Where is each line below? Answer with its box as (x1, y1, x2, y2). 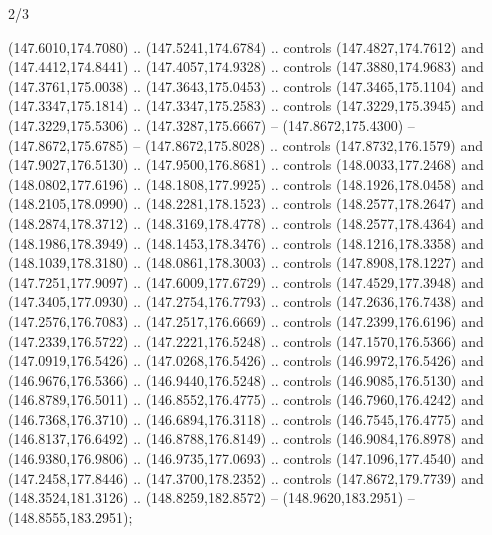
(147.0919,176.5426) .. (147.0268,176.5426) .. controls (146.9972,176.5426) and (8, 350, 484, 371)
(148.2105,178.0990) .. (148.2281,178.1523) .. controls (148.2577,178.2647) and (8, 193, 484, 214)
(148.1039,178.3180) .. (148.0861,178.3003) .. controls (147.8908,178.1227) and (8, 252, 484, 273)
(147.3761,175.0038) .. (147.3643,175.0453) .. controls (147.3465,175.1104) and (8, 75, 484, 96)
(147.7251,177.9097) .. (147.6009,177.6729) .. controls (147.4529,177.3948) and (8, 271, 484, 292)
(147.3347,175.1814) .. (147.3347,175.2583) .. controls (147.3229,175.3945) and (8, 95, 484, 116)
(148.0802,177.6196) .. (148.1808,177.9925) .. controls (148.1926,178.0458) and (8, 173, 484, 194)
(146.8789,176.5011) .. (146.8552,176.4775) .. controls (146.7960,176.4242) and (8, 389, 484, 410)
